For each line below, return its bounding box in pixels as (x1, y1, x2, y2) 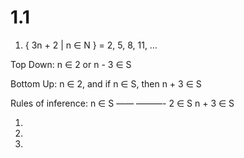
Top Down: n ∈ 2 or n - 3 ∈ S (10, 58, 132, 70)
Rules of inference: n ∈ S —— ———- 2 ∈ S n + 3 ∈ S (10, 97, 235, 109)
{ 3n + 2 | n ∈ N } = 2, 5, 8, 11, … (24, 39, 158, 51)
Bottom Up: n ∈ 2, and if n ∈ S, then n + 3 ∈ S (10, 77, 202, 90)
